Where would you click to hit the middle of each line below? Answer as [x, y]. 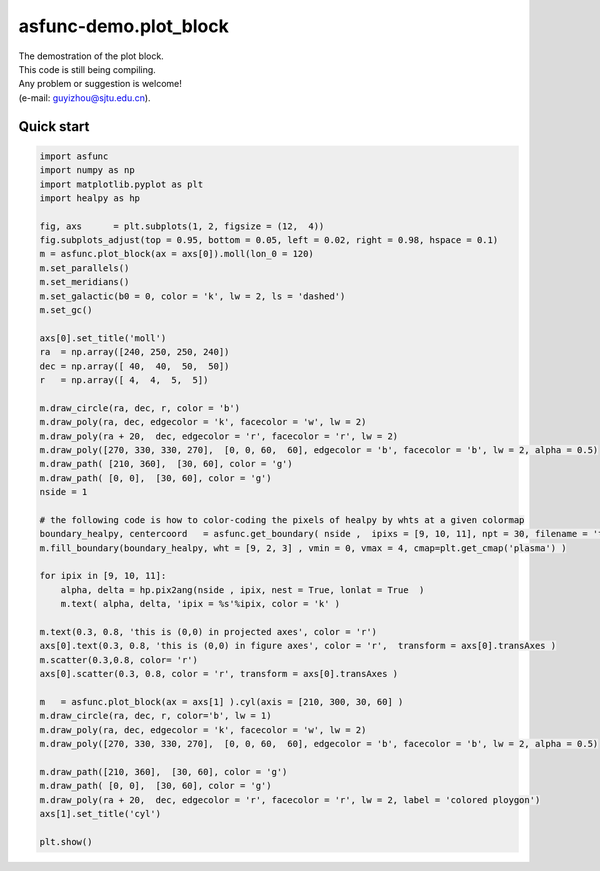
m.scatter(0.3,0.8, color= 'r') [119, 659]
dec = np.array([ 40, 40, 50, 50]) [134, 366]
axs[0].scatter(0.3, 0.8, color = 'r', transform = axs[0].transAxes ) [219, 674]
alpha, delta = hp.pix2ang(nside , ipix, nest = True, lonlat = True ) [242, 589]
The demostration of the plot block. [91, 56]
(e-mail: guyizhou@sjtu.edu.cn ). [84, 97]
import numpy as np [87, 170]
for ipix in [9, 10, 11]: [103, 576]
